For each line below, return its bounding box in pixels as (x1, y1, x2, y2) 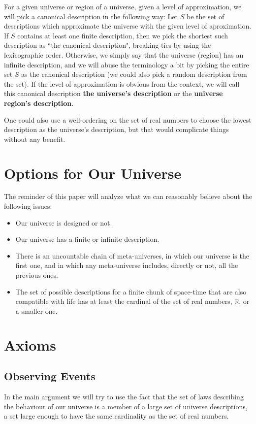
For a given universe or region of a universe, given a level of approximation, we (4, 1, 242, 11)
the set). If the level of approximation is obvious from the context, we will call (4, 78, 240, 89)
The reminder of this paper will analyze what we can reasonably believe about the (4, 191, 252, 201)
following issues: (4, 201, 52, 211)
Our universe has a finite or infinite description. (15, 234, 160, 244)
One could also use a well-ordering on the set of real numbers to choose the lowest (4, 114, 252, 125)
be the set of (186, 11, 224, 21)
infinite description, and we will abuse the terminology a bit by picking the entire (4, 59, 249, 69)
